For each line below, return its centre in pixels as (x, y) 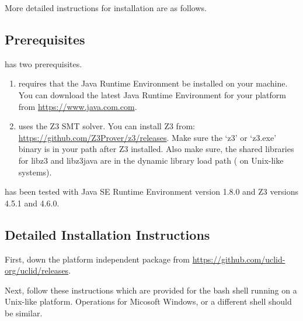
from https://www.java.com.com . (78, 106)
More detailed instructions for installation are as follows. (106, 8)
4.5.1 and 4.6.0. (32, 203)
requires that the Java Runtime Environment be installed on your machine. (153, 83)
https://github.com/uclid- (239, 259)
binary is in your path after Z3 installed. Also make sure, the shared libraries (156, 149)
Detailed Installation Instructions (107, 234)
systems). (35, 172)
